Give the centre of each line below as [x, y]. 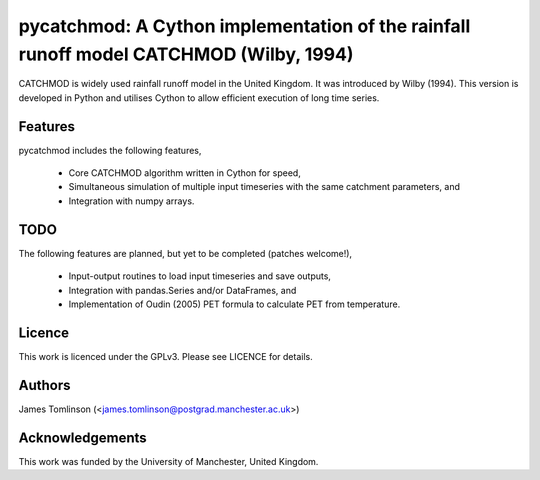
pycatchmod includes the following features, [110, 150]
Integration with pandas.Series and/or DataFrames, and [182, 290]
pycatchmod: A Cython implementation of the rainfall [244, 26]
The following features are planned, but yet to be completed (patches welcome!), [185, 253]
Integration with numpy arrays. [131, 201]
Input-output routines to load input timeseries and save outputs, [200, 276]
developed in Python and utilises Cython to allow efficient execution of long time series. [199, 97]
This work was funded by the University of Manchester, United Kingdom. [168, 461]
